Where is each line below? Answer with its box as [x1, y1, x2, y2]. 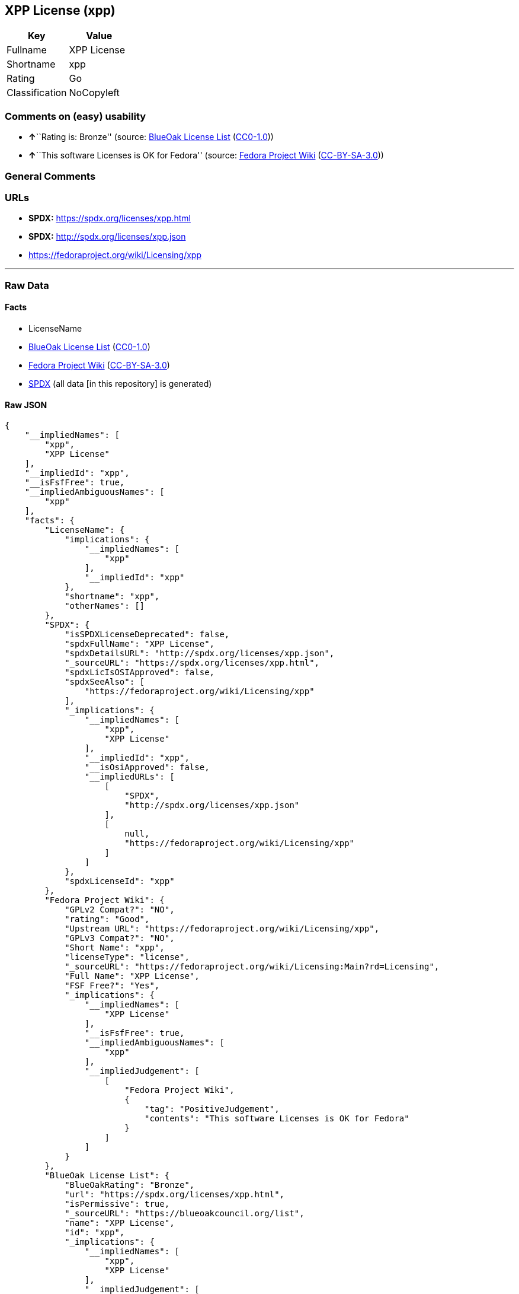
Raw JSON [5, 399, 47, 410]
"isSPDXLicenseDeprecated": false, [65, 629, 230, 640]
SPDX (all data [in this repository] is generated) [28, 378, 212, 389]
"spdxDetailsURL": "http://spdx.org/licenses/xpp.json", [65, 648, 335, 659]
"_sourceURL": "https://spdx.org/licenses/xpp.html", [65, 658, 320, 668]
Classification [7, 87, 67, 99]
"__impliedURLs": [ [84, 772, 175, 782]
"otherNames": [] [65, 601, 145, 611]
